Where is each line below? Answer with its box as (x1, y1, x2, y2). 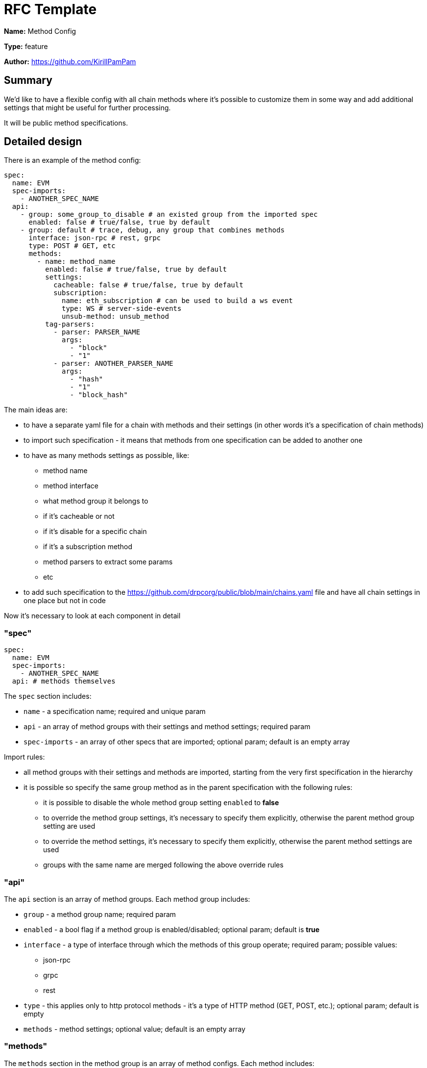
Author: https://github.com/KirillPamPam (4, 57, 136, 66)
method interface (43, 482, 98, 490)
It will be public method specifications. (4, 118, 128, 127)
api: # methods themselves (12, 677, 116, 686)
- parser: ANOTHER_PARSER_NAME (53, 359, 173, 368)
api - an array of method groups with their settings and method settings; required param (24, 722, 310, 731)
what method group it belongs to (43, 497, 148, 506)
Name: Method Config (4, 26, 76, 35)
